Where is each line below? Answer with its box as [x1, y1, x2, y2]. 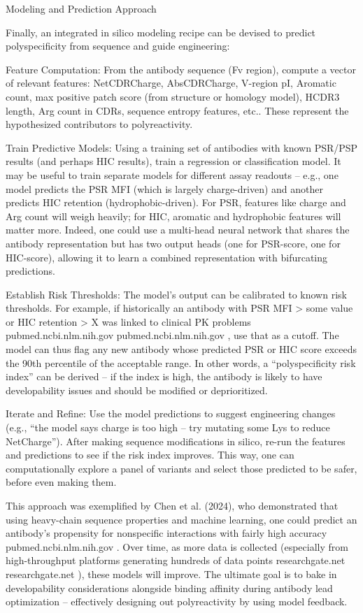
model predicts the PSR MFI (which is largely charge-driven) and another [6, 181, 324, 196]
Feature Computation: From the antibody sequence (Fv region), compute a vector [6, 62, 356, 76]
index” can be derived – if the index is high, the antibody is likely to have [6, 369, 322, 384]
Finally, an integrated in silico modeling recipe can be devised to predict [6, 24, 316, 39]
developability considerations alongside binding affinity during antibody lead [6, 580, 333, 595]
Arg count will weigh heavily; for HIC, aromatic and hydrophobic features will [6, 208, 341, 223]
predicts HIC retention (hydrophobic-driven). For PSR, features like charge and [6, 195, 346, 210]
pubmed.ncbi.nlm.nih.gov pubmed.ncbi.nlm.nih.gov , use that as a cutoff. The [6, 328, 339, 342]
